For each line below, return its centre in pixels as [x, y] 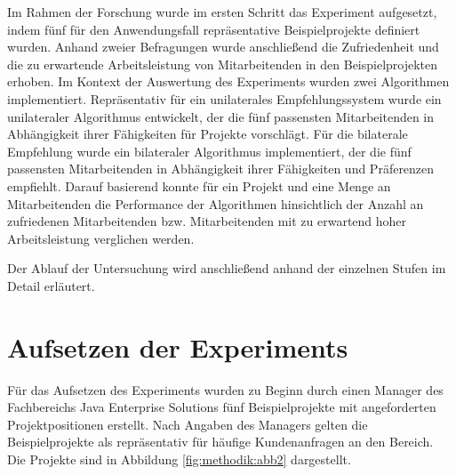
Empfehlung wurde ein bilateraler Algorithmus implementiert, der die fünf [209, 151]
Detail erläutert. [51, 285]
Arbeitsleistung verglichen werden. [101, 238]
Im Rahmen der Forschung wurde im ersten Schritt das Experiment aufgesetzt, [222, 12]
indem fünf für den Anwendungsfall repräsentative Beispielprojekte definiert [214, 29]
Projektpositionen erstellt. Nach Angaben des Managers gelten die [188, 424]
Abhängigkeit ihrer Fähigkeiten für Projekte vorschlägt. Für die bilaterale [208, 134]
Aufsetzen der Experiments [178, 346]
